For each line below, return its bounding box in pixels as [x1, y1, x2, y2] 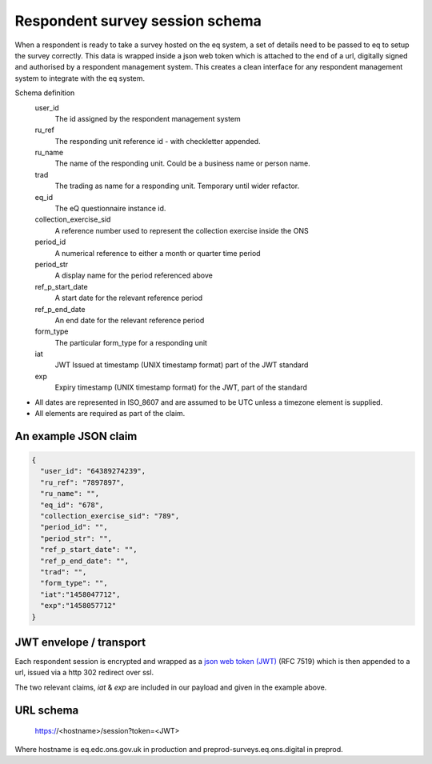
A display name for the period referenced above [54, 270, 214, 280]
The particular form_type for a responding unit [54, 338, 208, 347]
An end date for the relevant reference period [54, 315, 205, 325]
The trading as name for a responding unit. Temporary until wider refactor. [54, 181, 300, 191]
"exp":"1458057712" [40, 601, 117, 610]
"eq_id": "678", [40, 500, 104, 510]
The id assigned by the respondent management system [54, 114, 242, 123]
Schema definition [14, 88, 75, 98]
